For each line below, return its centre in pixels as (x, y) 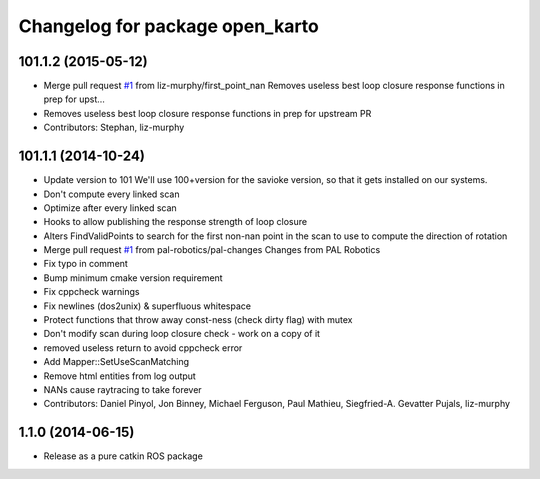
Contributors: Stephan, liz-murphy (114, 127)
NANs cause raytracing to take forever (122, 389)
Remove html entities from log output (120, 376)
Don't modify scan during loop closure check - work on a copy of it (181, 334)
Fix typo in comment (86, 264)
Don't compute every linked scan (111, 194)
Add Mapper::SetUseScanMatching (116, 362)
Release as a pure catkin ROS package (123, 456)
